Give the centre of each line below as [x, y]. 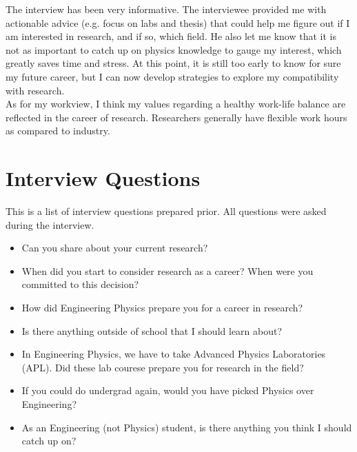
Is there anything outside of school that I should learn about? [152, 330]
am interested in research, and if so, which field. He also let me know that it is [171, 36]
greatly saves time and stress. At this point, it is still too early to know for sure [173, 63]
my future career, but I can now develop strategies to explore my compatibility [172, 76]
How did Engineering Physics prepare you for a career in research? [162, 308]
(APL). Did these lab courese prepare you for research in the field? [163, 367]
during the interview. [50, 224]
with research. [35, 90]
